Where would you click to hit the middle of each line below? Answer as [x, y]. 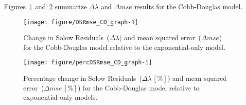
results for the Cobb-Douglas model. [188, 6]
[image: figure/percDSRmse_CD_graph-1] [88, 63]
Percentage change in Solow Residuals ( [83, 78]
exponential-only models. [61, 97]
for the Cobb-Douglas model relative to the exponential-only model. [124, 47]
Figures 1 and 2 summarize [45, 6]
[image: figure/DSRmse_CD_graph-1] [81, 22]
